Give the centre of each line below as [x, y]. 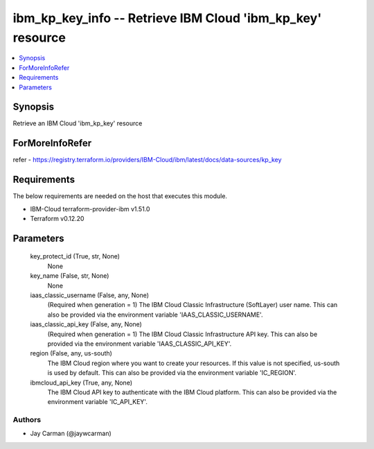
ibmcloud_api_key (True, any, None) [81, 382]
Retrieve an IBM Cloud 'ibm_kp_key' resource [78, 123]
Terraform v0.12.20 [57, 219]
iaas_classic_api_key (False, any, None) [86, 324]
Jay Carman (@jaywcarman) [71, 434]
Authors [27, 420]
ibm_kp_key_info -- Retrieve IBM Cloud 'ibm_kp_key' [167, 18]
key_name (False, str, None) [70, 276]
